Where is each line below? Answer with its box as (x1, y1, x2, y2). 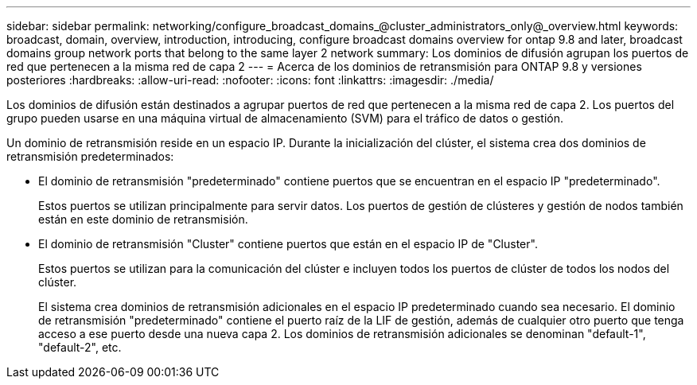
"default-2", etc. (38, 340, 122, 354)
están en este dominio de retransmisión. (38, 212, 248, 226)
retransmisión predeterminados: (6, 150, 174, 163)
